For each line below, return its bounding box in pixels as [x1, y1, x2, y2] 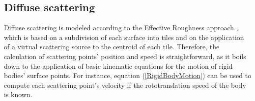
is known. [4, 89, 32, 100]
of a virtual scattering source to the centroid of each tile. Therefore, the [4, 41, 220, 52]
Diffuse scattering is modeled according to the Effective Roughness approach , [4, 22, 238, 33]
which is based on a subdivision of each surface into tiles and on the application [4, 32, 244, 42]
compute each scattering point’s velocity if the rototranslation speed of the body [4, 80, 246, 90]
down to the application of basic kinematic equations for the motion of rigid [4, 61, 233, 71]
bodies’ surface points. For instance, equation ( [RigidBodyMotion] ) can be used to [4, 70, 252, 81]
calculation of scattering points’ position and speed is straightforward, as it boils [4, 51, 246, 61]
